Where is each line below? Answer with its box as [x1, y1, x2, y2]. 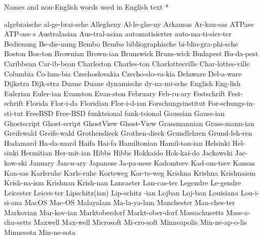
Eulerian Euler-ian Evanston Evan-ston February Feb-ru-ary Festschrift [4, 88, 226, 98]
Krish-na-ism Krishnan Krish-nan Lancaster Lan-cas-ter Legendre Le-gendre [4, 177, 241, 188]
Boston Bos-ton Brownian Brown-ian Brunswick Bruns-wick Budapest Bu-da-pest [4, 48, 258, 59]
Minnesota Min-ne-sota [4, 227, 76, 237]
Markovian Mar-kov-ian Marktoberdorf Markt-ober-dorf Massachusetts [4, 207, 224, 217]
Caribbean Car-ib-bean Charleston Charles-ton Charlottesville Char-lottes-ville [4, 58, 250, 68]
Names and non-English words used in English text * [4, 2, 169, 12]
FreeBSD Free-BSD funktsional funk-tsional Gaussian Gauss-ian [25, 107, 225, 118]
